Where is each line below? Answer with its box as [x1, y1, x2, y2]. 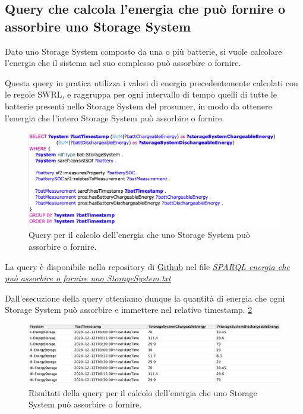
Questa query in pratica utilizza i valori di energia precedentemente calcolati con [5, 76, 298, 89]
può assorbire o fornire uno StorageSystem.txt [5, 272, 171, 284]
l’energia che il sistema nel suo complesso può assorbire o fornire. [5, 57, 241, 69]
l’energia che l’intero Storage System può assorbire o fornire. [5, 111, 225, 124]
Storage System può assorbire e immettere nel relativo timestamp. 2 [5, 303, 252, 316]
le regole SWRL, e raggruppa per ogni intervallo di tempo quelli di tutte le [5, 88, 277, 101]
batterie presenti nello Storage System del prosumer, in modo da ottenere [5, 99, 272, 112]
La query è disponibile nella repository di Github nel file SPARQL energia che [5, 260, 290, 272]
